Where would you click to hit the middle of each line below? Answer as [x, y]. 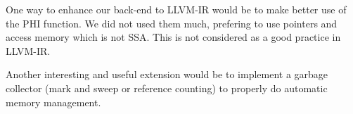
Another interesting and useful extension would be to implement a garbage [167, 74]
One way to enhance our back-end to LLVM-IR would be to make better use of [176, 9]
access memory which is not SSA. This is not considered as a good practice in [173, 37]
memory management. [53, 102]
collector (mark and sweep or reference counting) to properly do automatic [167, 88]
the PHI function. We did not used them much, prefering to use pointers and [172, 23]
